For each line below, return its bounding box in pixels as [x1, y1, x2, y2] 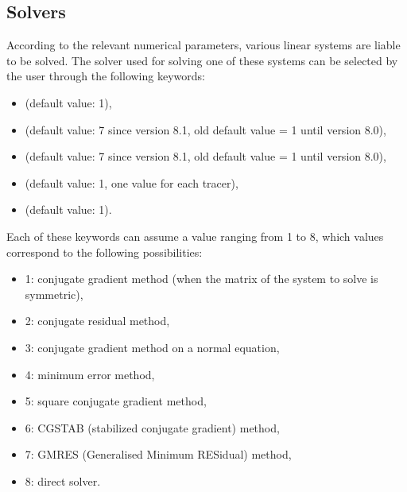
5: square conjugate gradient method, [25, 393, 207, 409]
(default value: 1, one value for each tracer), [25, 174, 238, 191]
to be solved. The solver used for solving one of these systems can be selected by [6, 52, 398, 68]
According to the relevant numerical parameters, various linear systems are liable [6, 37, 401, 53]
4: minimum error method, [25, 366, 155, 382]
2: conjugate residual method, [25, 312, 170, 329]
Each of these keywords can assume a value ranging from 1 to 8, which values [6, 227, 384, 244]
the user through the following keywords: [6, 68, 205, 84]
